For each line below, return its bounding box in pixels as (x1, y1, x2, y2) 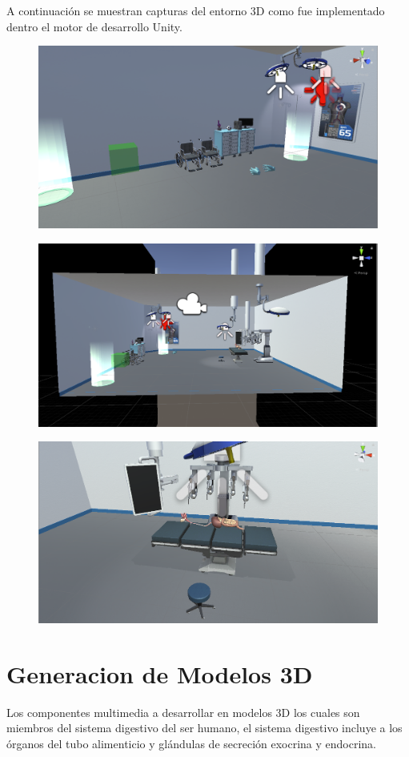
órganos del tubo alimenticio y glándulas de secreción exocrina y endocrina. (6, 735, 377, 751)
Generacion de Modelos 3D (6, 657, 313, 690)
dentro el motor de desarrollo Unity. (6, 18, 182, 34)
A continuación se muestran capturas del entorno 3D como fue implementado (6, 2, 385, 18)
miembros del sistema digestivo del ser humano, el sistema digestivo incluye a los (6, 719, 403, 736)
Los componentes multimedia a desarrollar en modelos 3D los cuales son (6, 703, 360, 720)
